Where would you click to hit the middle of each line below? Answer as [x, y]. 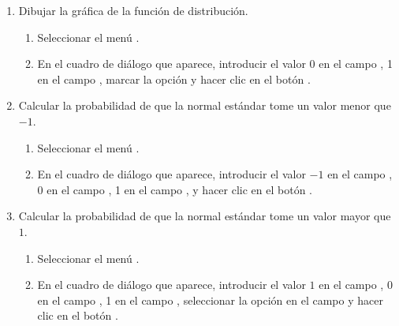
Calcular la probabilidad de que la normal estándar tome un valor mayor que [205, 216]
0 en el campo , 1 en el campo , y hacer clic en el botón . [175, 189]
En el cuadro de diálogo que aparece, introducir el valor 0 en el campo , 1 [215, 64]
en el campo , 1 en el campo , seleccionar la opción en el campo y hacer [210, 300]
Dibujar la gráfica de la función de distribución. [133, 10]
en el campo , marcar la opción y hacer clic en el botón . [174, 79]
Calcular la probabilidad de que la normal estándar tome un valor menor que [205, 105]
